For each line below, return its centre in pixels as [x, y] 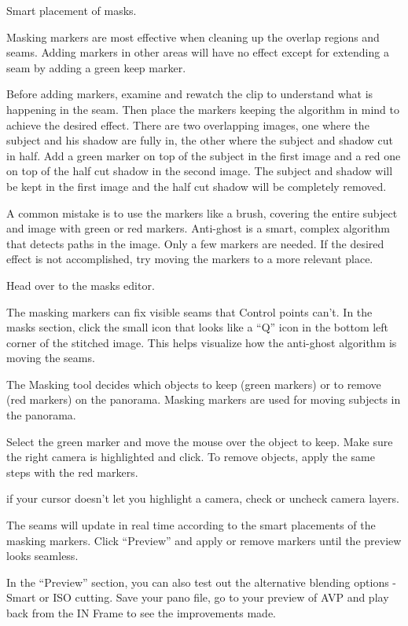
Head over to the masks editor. [81, 285]
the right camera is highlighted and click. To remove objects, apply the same [191, 457]
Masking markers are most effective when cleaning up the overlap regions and [193, 37]
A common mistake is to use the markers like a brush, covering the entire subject [202, 212]
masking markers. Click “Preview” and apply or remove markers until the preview [204, 540]
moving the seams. [51, 358]
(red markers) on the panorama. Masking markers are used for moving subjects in [204, 399]
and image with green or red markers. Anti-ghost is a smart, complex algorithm [198, 228]
